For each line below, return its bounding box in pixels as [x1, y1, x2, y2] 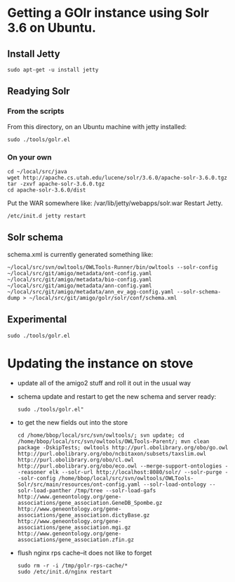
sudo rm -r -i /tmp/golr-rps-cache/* [17, 562, 128, 569]
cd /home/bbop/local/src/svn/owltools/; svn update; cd [17, 432, 184, 439]
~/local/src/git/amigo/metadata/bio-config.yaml [7, 276, 152, 283]
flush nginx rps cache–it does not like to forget [17, 548, 152, 557]
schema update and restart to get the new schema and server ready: [17, 392, 217, 401]
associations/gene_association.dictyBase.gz [17, 511, 150, 519]
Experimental [7, 314, 67, 326]
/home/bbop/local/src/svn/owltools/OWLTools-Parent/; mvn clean [17, 437, 210, 445]
